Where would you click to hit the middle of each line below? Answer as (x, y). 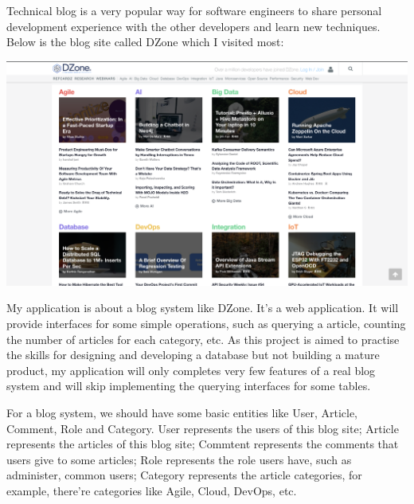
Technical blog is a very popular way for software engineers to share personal (194, 10)
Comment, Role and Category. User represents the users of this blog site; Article (203, 428)
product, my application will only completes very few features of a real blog (191, 370)
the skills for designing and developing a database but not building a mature (193, 355)
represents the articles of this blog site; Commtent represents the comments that (203, 444)
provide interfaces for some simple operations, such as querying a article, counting (206, 323)
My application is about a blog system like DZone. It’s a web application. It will (203, 308)
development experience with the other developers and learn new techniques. (193, 26)
